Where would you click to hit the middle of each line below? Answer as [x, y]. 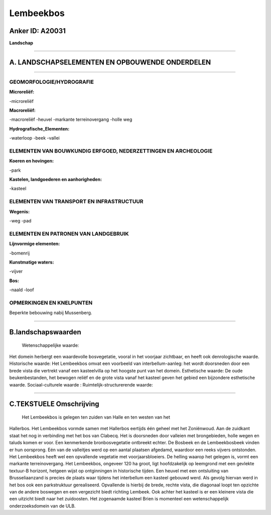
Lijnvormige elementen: [35, 244]
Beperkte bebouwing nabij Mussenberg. [51, 313]
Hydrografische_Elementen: [39, 128]
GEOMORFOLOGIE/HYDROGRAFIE [51, 82]
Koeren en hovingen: [32, 161]
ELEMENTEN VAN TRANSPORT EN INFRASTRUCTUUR [76, 202]
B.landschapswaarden [45, 332]
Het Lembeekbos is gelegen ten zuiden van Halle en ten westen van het [96, 417]
